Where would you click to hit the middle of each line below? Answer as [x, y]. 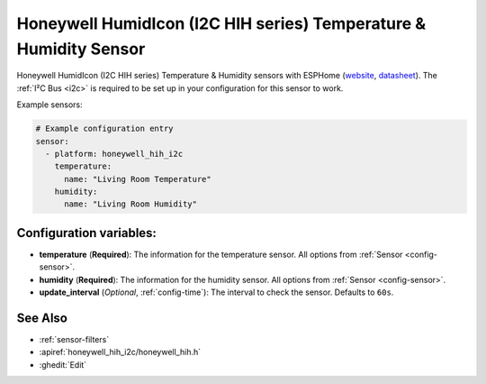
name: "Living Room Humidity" [131, 204]
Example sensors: [49, 105]
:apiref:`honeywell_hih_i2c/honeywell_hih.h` [120, 352]
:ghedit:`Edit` [63, 364]
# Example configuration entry [105, 129]
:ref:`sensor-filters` [74, 340]
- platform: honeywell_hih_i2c [114, 154]
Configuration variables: [87, 233]
